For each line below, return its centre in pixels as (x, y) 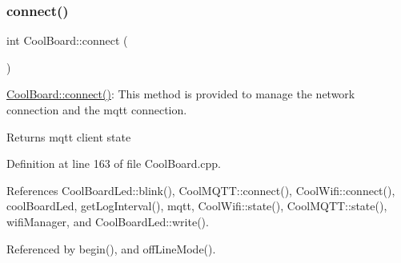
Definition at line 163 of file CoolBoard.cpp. (114, 163)
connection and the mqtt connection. (97, 110)
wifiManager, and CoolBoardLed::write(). (108, 221)
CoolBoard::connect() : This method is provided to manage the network (181, 94)
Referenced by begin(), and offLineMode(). (111, 248)
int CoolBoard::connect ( (67, 40)
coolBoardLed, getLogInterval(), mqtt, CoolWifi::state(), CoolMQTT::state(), (197, 206)
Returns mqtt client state (69, 136)
